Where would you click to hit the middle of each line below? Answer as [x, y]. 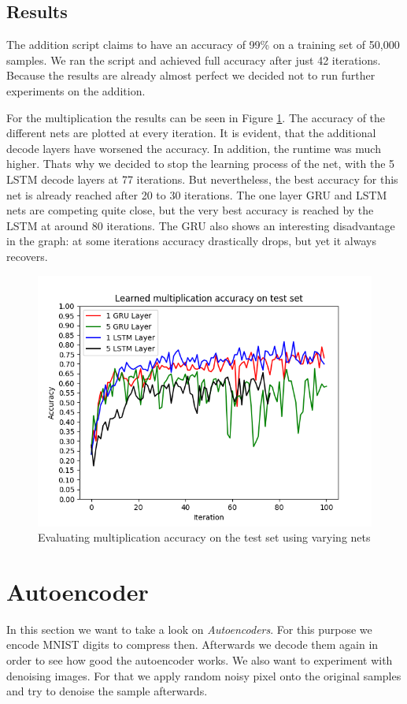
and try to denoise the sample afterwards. [107, 691]
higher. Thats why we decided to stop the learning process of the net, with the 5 [201, 164]
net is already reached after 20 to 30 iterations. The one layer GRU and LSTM [197, 194]
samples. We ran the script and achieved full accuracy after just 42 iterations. [194, 60]
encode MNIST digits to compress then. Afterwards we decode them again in [192, 644]
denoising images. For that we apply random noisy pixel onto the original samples [204, 675]
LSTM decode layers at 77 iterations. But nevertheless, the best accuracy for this [202, 179]
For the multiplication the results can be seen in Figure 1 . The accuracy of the [196, 117]
